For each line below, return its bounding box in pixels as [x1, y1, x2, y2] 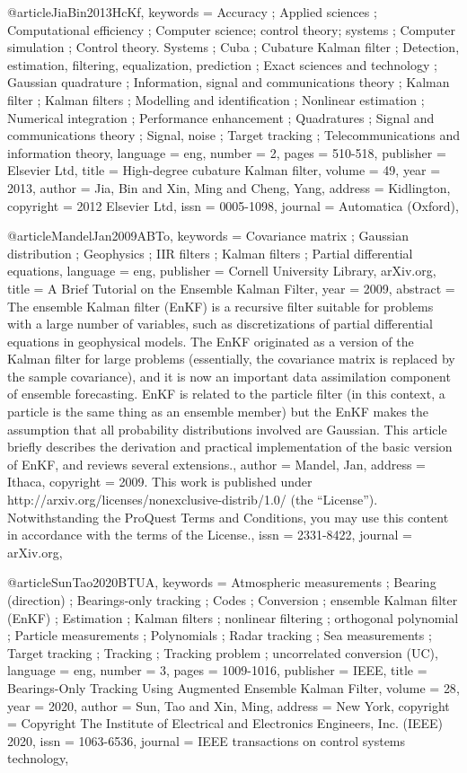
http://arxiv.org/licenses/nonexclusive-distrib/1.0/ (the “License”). [7, 490, 378, 509]
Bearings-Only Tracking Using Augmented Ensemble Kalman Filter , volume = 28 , [7, 678, 460, 697]
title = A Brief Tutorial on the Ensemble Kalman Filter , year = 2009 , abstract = [7, 278, 455, 297]
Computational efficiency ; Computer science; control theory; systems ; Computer [7, 20, 455, 39]
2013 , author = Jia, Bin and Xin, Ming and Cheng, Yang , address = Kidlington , [7, 178, 451, 197]
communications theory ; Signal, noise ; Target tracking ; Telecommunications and [7, 126, 460, 145]
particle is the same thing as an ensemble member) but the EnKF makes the [7, 402, 429, 421]
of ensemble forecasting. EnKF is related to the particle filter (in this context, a [7, 384, 445, 403]
